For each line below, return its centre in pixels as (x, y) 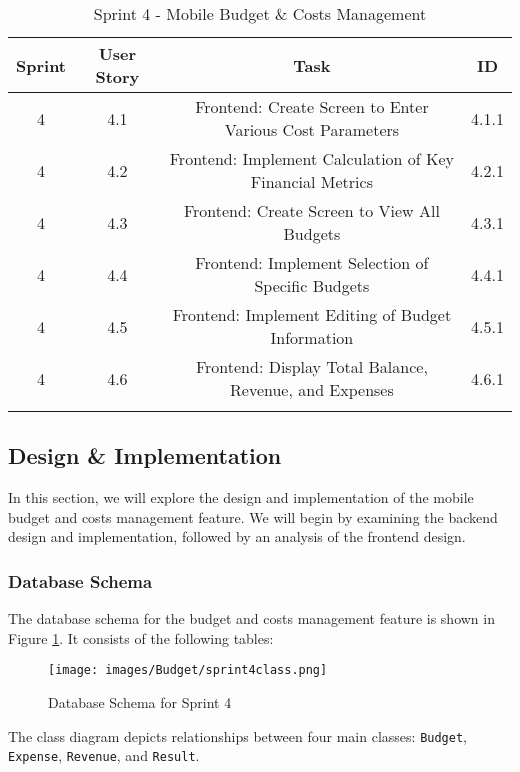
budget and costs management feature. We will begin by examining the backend (253, 516)
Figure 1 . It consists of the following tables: (141, 637)
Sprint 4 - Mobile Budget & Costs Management (260, 13)
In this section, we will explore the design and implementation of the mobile (241, 497)
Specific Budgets (312, 285)
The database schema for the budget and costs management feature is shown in (251, 618)
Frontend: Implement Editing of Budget (312, 314)
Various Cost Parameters (312, 129)
